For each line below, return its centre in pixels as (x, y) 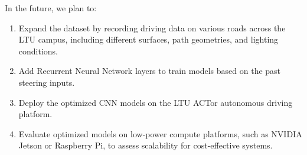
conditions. (38, 51)
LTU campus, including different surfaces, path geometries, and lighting (148, 39)
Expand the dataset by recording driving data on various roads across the (152, 28)
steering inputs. (47, 82)
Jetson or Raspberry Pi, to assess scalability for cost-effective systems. (146, 145)
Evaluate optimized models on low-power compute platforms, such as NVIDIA (160, 133)
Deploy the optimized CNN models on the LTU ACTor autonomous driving (156, 102)
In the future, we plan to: (51, 8)
